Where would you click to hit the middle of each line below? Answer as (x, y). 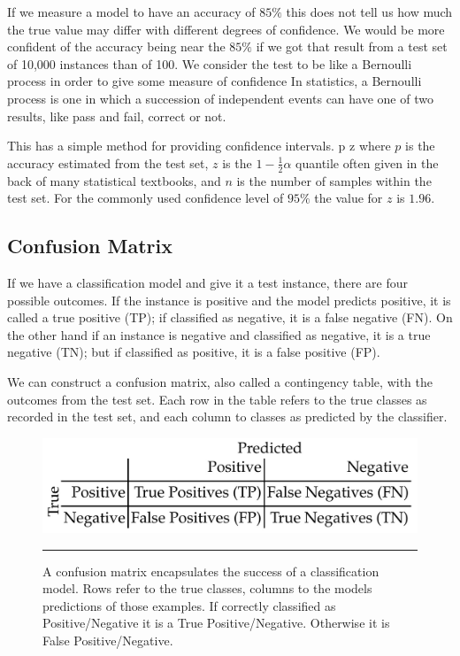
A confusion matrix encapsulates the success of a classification (211, 571)
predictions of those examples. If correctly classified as (189, 605)
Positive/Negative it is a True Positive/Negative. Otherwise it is (216, 623)
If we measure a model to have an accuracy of (131, 12)
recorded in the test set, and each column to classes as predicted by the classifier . (227, 417)
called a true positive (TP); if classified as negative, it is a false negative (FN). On (230, 317)
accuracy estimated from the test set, (108, 162)
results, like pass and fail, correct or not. (117, 116)
